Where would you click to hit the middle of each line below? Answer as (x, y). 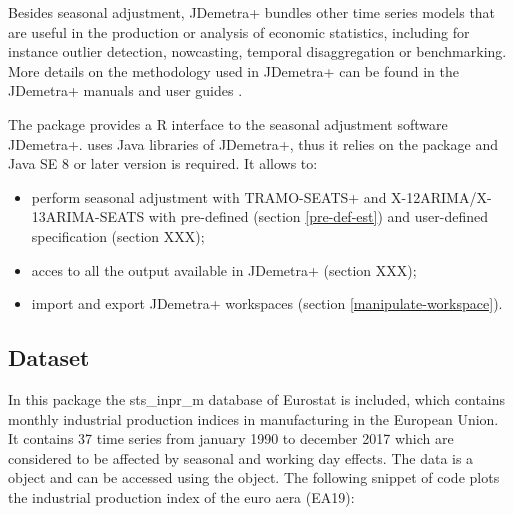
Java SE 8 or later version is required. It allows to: (163, 163)
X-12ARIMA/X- (441, 196)
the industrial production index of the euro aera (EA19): (181, 496)
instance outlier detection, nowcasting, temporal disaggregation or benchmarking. (257, 51)
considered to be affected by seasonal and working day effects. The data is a (241, 457)
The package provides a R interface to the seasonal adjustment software (228, 123)
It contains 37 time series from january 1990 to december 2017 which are (231, 438)
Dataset (49, 357)
